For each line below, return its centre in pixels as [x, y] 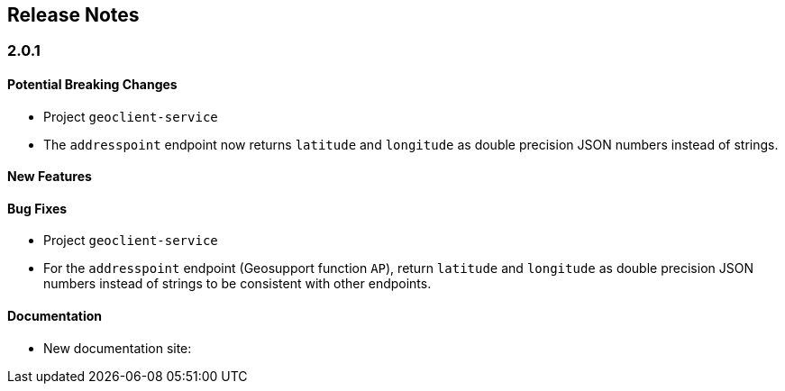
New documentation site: [118, 348]
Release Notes [73, 15]
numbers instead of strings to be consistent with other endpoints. [237, 284]
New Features [50, 177]
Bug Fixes [37, 208]
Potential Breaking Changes [92, 85]
